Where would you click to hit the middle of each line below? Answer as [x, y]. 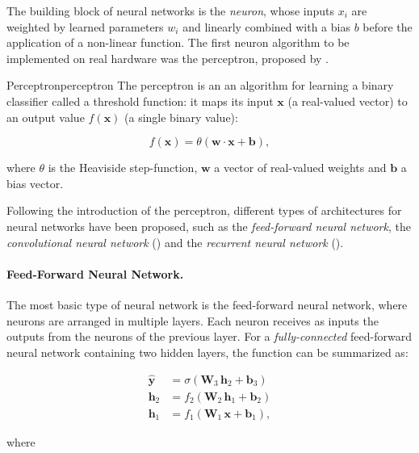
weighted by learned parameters [85, 26]
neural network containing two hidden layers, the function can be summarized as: [207, 352]
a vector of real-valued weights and [300, 168]
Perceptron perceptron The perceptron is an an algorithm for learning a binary [200, 85]
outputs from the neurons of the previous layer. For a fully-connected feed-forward [209, 336]
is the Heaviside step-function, [123, 168]
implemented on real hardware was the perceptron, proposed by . [168, 58]
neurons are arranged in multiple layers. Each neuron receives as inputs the [193, 320]
